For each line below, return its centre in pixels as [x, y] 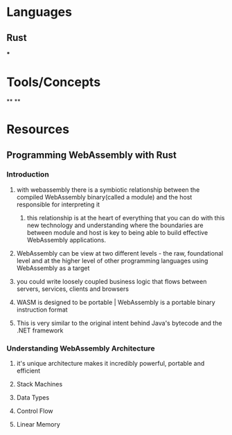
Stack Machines [39, 384]
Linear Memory [38, 425]
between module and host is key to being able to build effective [117, 232]
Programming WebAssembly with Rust [92, 155]
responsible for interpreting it [58, 204]
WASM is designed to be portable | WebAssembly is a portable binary [116, 302]
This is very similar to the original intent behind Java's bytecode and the [119, 323]
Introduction [28, 175]
